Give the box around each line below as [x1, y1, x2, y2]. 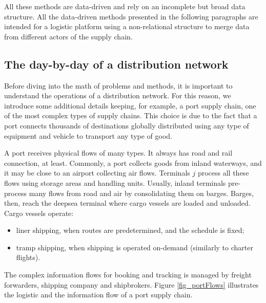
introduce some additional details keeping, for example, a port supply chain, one [4, 100, 256, 111]
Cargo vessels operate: [4, 207, 74, 218]
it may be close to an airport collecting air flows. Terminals [4, 167, 190, 178]
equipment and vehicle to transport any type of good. [4, 130, 173, 141]
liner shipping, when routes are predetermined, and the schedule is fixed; [16, 225, 244, 235]
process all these [197, 167, 249, 178]
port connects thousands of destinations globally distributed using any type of [4, 120, 249, 131]
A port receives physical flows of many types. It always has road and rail [4, 147, 233, 158]
